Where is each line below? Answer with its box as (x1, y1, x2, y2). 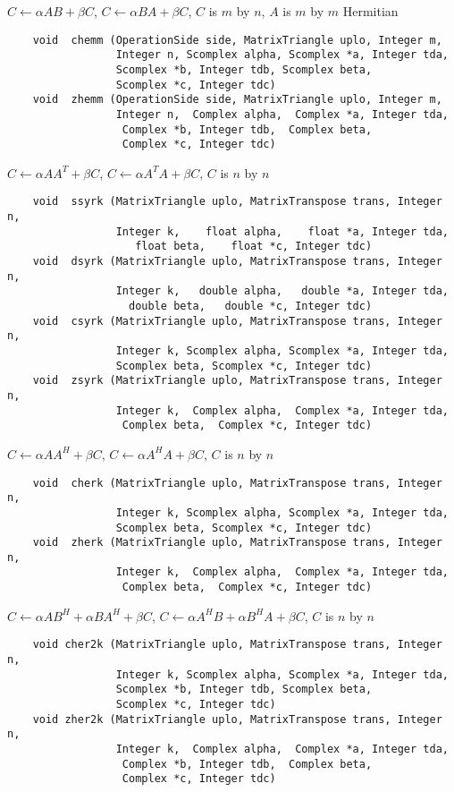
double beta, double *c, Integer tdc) (129, 300, 373, 313)
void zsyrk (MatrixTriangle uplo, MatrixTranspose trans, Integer (32, 374, 442, 387)
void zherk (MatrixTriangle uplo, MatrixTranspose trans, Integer (32, 536, 442, 549)
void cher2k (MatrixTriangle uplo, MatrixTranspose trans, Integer (32, 638, 442, 651)
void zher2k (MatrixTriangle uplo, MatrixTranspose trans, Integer (32, 712, 442, 726)
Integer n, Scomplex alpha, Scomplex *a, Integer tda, (115, 48, 449, 62)
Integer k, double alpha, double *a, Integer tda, (115, 285, 449, 298)
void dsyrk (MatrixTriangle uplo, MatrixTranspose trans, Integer (32, 255, 442, 268)
